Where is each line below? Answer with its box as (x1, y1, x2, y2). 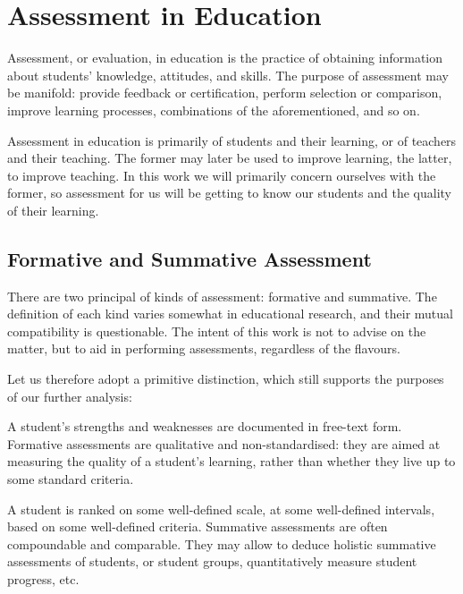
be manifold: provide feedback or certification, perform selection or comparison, (7, 83, 442, 102)
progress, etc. (7, 569, 80, 588)
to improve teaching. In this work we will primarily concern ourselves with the (7, 165, 436, 184)
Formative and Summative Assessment (7, 244, 372, 272)
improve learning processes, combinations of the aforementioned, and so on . (7, 100, 420, 119)
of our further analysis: (7, 386, 132, 405)
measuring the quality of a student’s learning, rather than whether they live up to (7, 452, 456, 471)
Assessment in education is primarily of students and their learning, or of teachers (7, 131, 457, 149)
